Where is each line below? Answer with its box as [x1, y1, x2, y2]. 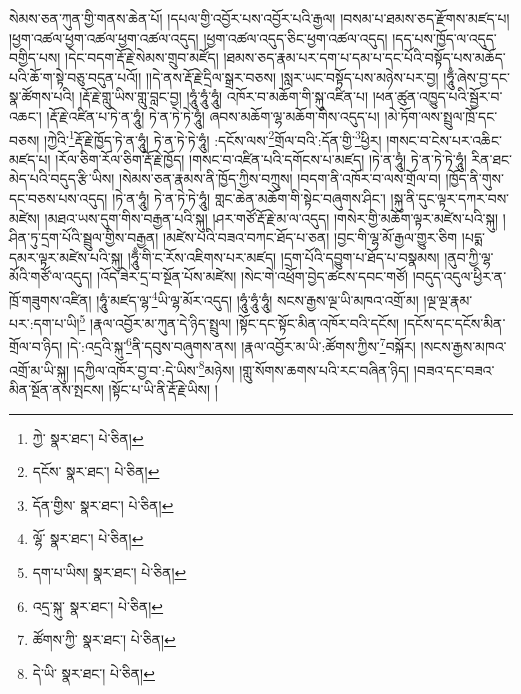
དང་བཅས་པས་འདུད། [9, 188, 108, 208]
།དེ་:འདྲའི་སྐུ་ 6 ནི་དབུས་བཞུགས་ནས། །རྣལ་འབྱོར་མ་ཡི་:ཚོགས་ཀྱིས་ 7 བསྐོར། [66, 333, 416, 357]
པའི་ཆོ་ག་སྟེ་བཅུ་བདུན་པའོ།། [9, 66, 142, 87]
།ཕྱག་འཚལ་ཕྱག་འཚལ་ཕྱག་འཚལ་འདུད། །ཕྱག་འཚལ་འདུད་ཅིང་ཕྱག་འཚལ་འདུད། [9, 27, 388, 48]
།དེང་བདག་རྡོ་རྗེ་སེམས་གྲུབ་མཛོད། [65, 47, 219, 68]
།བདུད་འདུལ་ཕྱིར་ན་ [412, 266, 507, 287]
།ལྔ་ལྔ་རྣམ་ [423, 289, 473, 310]
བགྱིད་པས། [9, 47, 61, 68]
